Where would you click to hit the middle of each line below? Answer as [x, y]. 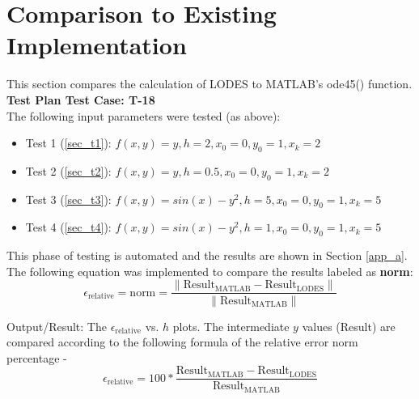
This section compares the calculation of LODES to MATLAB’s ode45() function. [209, 84]
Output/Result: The [57, 326]
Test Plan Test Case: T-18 [81, 99]
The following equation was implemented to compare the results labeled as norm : [210, 271]
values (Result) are [349, 326]
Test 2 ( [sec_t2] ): [68, 170]
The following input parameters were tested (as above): [144, 115]
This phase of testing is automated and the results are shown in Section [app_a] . [207, 255]
